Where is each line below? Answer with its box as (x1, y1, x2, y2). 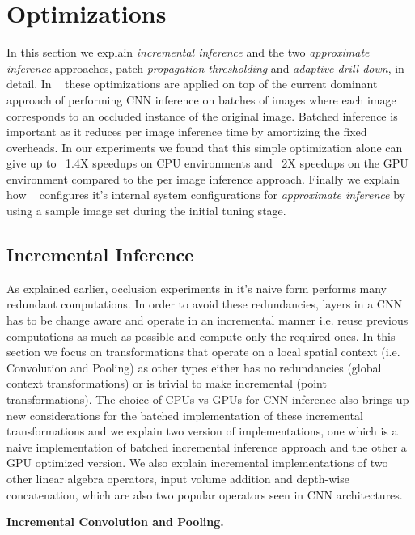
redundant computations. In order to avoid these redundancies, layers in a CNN (6, 295, 402, 312)
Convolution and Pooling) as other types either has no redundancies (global (6, 359, 382, 376)
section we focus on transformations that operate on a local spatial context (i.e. (6, 343, 400, 360)
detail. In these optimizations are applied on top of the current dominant (6, 75, 378, 92)
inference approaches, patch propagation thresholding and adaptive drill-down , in (6, 59, 404, 76)
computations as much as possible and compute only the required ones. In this (6, 327, 396, 344)
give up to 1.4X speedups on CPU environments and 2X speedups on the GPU (6, 155, 409, 172)
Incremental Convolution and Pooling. (6, 513, 224, 530)
